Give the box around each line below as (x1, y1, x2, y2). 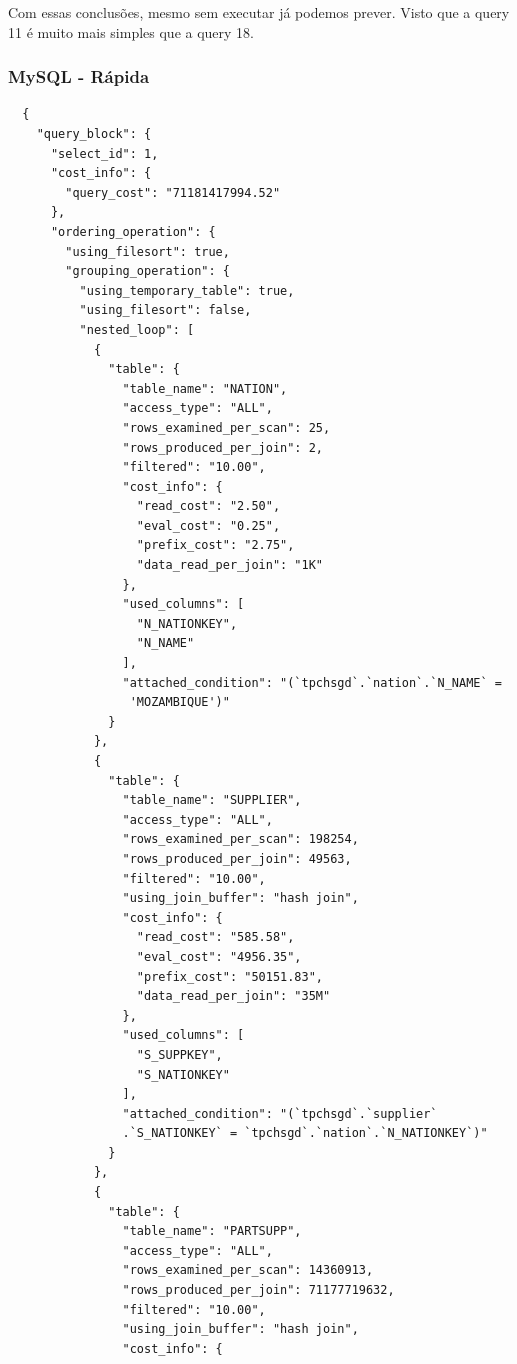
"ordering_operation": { (50, 224, 216, 239)
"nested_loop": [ (79, 322, 195, 337)
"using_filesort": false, (79, 303, 252, 318)
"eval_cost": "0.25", (136, 518, 281, 533)
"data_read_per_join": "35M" (136, 989, 331, 1004)
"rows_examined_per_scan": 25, (122, 420, 331, 435)
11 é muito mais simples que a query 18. (8, 21, 255, 42)
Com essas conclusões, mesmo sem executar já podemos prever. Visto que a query (8, 2, 510, 22)
